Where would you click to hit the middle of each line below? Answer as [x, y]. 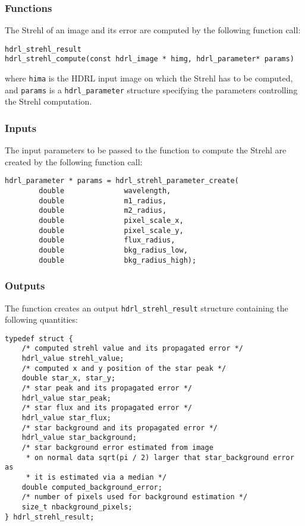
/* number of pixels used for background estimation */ [135, 497]
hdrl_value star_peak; [66, 398]
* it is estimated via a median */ [96, 477]
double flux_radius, [107, 240]
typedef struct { [39, 338]
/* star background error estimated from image [117, 448]
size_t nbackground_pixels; [77, 507]
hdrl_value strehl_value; [73, 359]
